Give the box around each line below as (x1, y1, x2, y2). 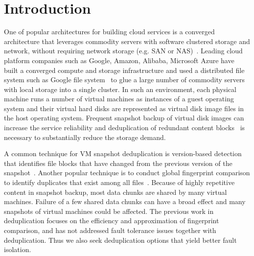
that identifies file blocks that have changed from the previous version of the (4, 158, 232, 168)
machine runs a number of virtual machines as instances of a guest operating (4, 93, 234, 104)
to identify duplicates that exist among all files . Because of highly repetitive (4, 177, 235, 187)
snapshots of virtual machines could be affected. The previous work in (4, 206, 214, 216)
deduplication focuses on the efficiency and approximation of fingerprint (4, 215, 219, 226)
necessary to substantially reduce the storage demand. (4, 132, 166, 142)
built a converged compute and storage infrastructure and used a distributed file (4, 65, 245, 75)
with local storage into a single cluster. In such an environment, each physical (4, 84, 236, 94)
